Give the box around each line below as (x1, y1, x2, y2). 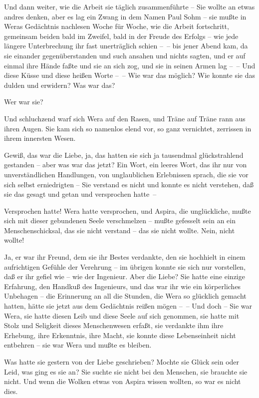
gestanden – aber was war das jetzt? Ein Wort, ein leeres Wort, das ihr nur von (4, 159, 247, 170)
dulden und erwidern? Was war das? (4, 79, 115, 90)
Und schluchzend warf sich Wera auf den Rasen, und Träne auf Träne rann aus (4, 113, 246, 123)
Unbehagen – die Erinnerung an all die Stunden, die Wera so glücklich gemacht (4, 291, 247, 301)
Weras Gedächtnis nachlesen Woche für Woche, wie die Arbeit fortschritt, (4, 21, 229, 31)
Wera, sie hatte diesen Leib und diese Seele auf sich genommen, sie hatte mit (4, 310, 240, 321)
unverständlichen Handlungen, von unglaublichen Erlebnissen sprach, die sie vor (4, 169, 249, 179)
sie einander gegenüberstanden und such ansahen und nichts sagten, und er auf (4, 50, 246, 60)
